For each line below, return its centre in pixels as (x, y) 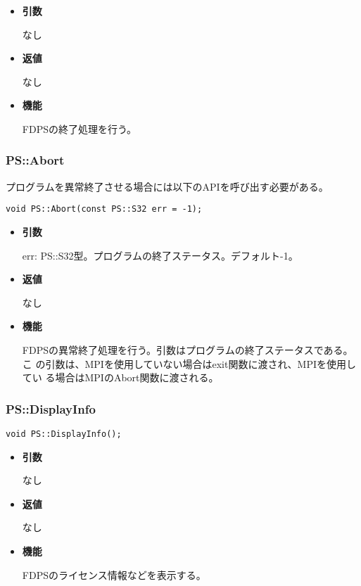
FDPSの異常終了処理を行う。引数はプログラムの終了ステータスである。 (188, 350)
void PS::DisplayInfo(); (64, 434)
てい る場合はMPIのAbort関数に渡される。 (120, 377)
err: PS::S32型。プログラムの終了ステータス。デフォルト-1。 (160, 255)
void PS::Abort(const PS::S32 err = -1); (104, 209)
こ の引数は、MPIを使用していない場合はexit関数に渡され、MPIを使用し (189, 363)
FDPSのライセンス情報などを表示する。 (114, 574)
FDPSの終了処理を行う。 (80, 128)
